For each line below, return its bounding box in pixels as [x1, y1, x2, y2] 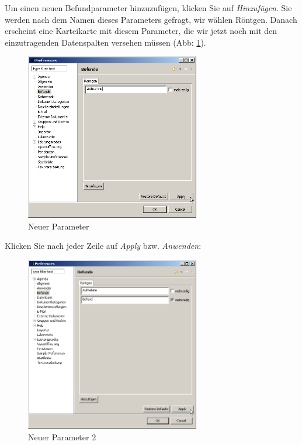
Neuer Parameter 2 [28, 430, 96, 443]
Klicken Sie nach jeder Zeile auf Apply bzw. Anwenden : [5, 239, 202, 252]
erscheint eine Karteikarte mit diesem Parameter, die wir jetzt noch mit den [5, 25, 277, 37]
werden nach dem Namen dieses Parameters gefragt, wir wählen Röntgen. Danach [5, 13, 297, 25]
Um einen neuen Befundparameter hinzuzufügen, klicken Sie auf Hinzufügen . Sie [5, 2, 292, 13]
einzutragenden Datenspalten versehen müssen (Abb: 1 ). [5, 36, 206, 48]
